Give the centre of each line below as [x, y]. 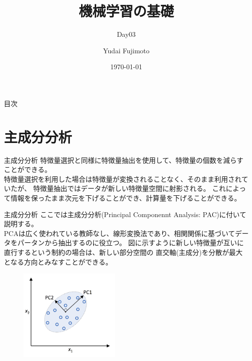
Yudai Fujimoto [126, 50]
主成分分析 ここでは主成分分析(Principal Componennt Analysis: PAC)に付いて [125, 214]
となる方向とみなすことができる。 [58, 261]
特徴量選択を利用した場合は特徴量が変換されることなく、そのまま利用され [123, 179]
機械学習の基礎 [126, 11]
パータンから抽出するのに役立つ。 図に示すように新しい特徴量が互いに [131, 243]
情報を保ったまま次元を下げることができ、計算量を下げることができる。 [126, 198]
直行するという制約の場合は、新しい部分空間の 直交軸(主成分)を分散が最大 [123, 252]
